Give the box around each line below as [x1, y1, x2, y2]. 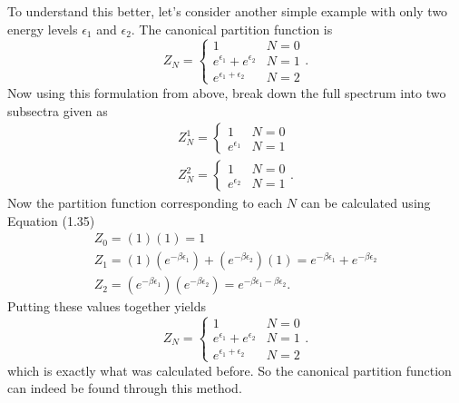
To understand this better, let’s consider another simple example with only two [7, 2, 448, 20]
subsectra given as [7, 101, 108, 120]
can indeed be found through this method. [7, 378, 242, 398]
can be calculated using [300, 193, 431, 212]
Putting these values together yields [7, 297, 207, 316]
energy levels [7, 19, 78, 38]
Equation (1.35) [7, 211, 95, 230]
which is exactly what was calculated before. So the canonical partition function [7, 360, 452, 379]
